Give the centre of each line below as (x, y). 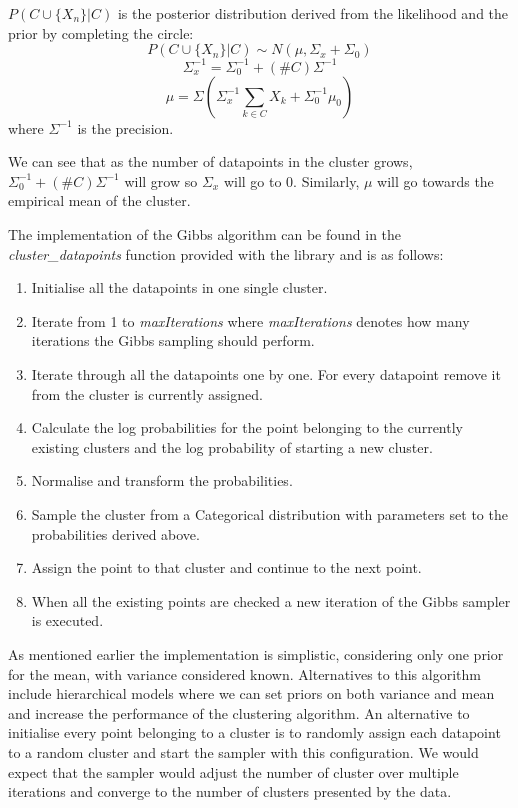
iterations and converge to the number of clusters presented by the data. (230, 791)
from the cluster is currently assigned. (147, 393)
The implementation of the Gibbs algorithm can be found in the (205, 234)
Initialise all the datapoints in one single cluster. (179, 287)
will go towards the (435, 180)
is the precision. (125, 127)
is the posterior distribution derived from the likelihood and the (313, 13)
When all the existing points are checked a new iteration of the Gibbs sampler (271, 600)
